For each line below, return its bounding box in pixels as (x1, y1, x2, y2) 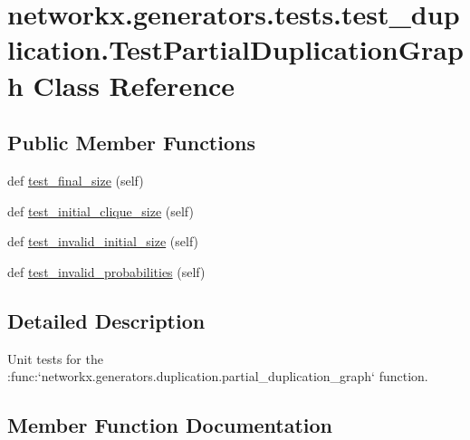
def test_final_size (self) (7, 170, 144, 189)
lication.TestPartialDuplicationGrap (7, 31, 464, 68)
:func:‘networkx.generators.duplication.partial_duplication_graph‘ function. (7, 367, 428, 386)
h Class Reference (7, 66, 235, 103)
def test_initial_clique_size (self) (7, 201, 194, 220)
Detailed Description (7, 306, 206, 334)
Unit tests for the (7, 349, 103, 368)
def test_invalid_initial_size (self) (7, 232, 199, 251)
